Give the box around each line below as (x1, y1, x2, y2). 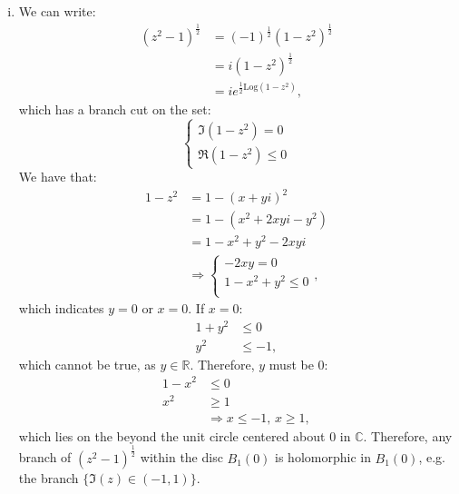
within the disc (140, 448, 223, 467)
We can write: (18, 2, 96, 20)
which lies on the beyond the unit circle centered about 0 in (18, 426, 351, 445)
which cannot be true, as (18, 354, 156, 373)
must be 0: (269, 354, 328, 373)
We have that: (18, 167, 97, 186)
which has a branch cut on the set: (18, 99, 211, 118)
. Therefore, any (363, 426, 453, 445)
